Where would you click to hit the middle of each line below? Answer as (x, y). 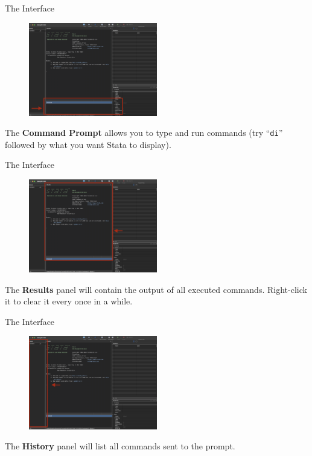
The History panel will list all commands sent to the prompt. (120, 446)
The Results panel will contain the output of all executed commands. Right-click (156, 289)
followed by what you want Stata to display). (88, 144)
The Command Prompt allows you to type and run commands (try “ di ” (144, 133)
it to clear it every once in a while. (69, 301)
